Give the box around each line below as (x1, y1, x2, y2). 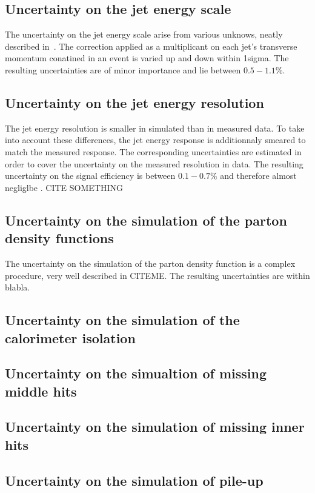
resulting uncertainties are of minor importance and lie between (5, 63, 241, 76)
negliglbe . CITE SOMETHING (5, 181, 123, 193)
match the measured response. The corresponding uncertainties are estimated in (5, 145, 302, 158)
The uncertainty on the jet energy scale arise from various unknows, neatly (5, 28, 283, 41)
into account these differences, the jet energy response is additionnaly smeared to (5, 133, 306, 146)
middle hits (5, 381, 77, 400)
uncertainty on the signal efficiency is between (5, 169, 176, 182)
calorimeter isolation (5, 328, 136, 347)
